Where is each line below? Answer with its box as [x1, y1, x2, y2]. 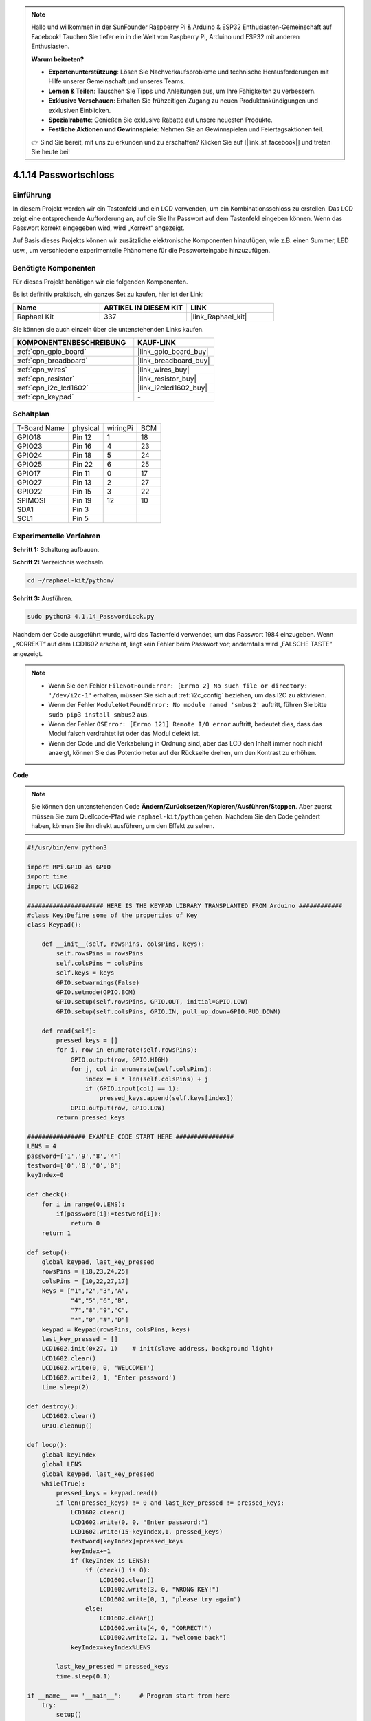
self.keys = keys [56, 969, 115, 977]
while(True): [41, 1479, 86, 1487]
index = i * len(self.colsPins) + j [85, 1075, 209, 1083]
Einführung [12, 190, 52, 200]
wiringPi [106, 423, 133, 433]
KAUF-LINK [137, 338, 177, 348]
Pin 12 [72, 432, 92, 442]
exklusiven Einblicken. [48, 106, 111, 114]
